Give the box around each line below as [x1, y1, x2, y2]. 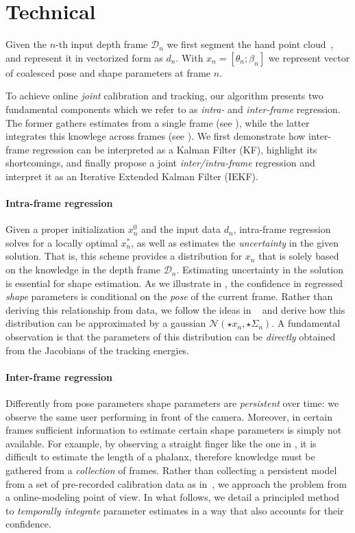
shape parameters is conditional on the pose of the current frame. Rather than [5, 289, 333, 303]
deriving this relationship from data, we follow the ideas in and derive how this [5, 302, 345, 317]
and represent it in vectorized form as [5, 50, 163, 64]
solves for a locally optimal [5, 235, 118, 249]
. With [175, 50, 204, 64]
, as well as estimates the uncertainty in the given [131, 235, 339, 249]
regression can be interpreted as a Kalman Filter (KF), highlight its [32, 142, 317, 156]
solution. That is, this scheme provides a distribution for [5, 249, 243, 263]
